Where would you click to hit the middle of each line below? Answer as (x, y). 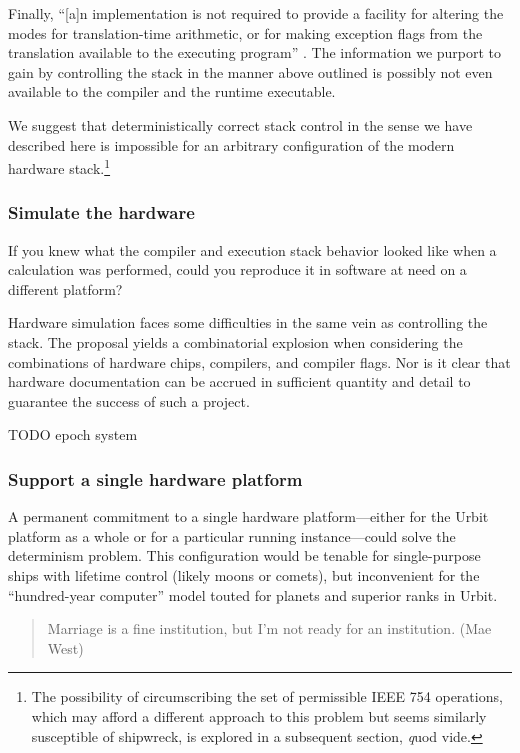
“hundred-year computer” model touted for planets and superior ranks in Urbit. (253, 594)
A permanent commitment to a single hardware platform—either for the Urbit (248, 516)
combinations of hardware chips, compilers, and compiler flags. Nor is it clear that (259, 361)
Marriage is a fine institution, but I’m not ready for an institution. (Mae (269, 628)
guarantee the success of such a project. (129, 400)
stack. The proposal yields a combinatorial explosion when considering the (235, 342)
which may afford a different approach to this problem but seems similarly (259, 715)
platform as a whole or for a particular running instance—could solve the (232, 535)
